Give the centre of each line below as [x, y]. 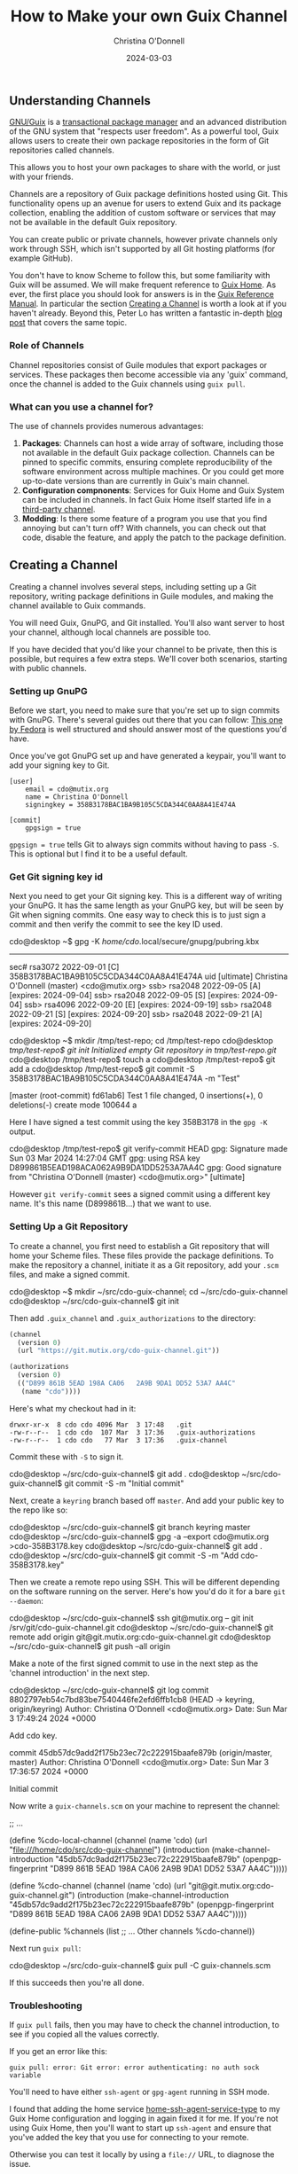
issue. [20, 2164]
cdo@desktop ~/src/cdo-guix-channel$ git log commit [109, 1690]
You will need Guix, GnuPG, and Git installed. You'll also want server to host [147, 622]
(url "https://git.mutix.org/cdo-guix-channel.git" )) [118, 1351]
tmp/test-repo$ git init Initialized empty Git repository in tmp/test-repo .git [143, 1050]
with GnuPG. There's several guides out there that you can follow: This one [146, 720]
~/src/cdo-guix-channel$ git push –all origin [90, 1646]
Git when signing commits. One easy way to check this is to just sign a [137, 915]
